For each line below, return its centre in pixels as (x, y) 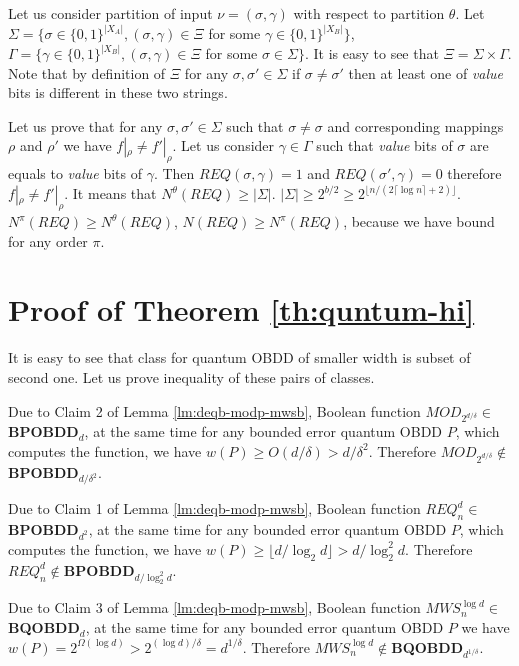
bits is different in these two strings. (118, 92)
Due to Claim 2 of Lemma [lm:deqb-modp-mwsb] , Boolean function (214, 410)
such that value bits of (384, 145)
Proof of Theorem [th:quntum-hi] (241, 309)
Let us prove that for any (85, 125)
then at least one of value (426, 72)
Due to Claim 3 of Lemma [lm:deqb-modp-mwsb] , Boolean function (214, 607)
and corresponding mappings (415, 125)
